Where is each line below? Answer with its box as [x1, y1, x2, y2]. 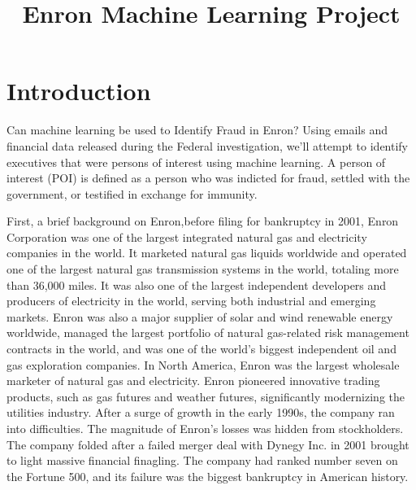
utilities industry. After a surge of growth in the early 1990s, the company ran [6, 404, 395, 421]
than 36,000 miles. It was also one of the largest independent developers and [6, 276, 387, 293]
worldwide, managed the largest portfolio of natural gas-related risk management [6, 324, 409, 341]
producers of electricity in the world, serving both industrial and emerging [6, 292, 376, 309]
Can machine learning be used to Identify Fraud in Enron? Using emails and [6, 121, 388, 138]
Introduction [6, 74, 151, 107]
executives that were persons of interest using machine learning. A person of [6, 153, 386, 170]
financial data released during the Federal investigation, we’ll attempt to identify [6, 137, 409, 154]
